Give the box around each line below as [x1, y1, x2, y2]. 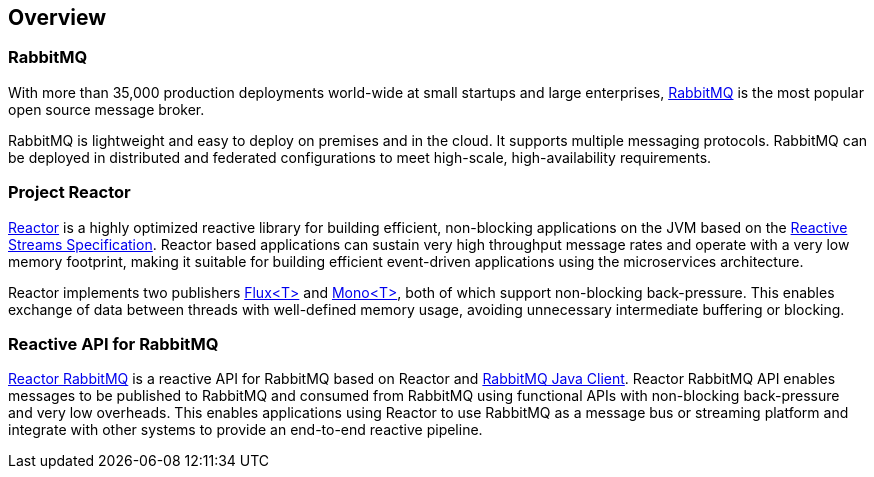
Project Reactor [8, 182, 131, 203]
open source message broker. [8, 100, 205, 118]
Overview [8, 5, 107, 30]
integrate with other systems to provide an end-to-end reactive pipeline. [8, 421, 483, 439]
